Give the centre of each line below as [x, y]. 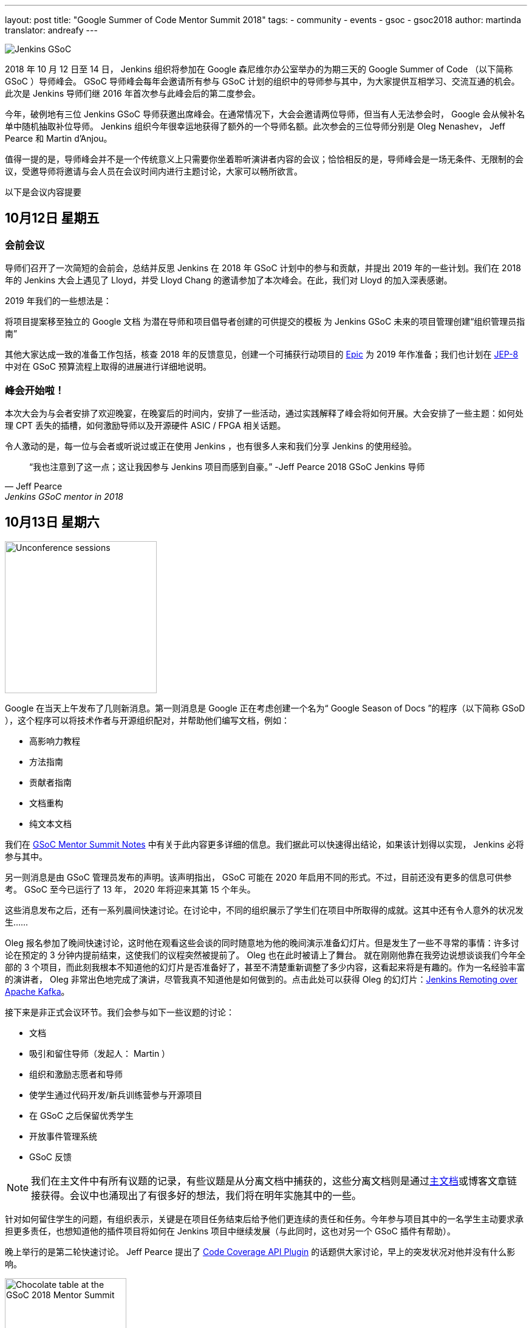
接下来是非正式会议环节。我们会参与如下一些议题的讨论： [120, 1012]
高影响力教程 [55, 741]
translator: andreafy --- [51, 30]
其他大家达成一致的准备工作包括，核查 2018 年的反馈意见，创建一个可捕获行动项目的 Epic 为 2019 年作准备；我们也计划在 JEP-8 [262, 354]
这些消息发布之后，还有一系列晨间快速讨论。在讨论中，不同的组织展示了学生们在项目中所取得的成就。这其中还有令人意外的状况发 [264, 910]
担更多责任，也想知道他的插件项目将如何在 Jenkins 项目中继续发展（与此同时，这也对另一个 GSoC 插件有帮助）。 [230, 1231]
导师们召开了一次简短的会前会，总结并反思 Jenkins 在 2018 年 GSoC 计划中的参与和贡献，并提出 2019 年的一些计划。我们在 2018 [263, 268]
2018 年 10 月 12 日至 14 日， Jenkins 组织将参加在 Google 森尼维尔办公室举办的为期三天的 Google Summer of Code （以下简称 [259, 69]
